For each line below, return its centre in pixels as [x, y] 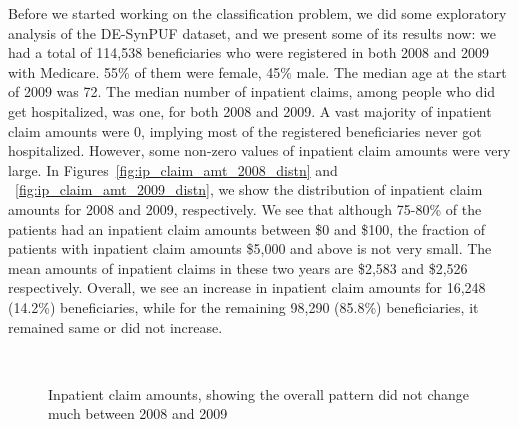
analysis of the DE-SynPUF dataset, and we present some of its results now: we [252, 32]
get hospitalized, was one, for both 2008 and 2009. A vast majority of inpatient [250, 110]
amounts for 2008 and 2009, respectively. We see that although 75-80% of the [245, 208]
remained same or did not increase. [115, 326]
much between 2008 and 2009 [138, 413]
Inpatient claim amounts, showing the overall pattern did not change [259, 393]
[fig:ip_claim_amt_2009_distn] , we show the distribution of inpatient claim [249, 189]
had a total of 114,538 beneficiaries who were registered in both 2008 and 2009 [248, 52]
